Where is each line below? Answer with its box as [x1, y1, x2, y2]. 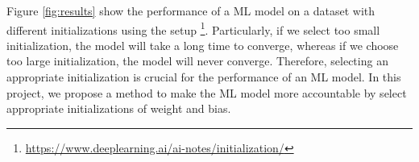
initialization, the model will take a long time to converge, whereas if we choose [6, 36, 399, 53]
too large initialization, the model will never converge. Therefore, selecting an [6, 52, 388, 69]
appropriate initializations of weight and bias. [6, 100, 231, 117]
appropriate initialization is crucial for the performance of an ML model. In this [6, 69, 401, 85]
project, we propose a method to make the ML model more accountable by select [6, 84, 407, 101]
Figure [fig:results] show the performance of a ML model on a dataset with [6, 2, 375, 19]
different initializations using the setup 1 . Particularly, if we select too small [6, 19, 380, 38]
